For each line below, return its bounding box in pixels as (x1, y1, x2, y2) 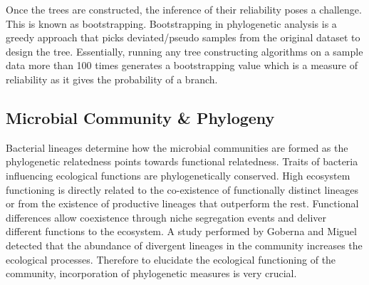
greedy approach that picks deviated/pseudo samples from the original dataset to (6, 30, 360, 45)
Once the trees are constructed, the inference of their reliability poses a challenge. (6, 2, 362, 16)
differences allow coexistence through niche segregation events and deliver (6, 209, 326, 224)
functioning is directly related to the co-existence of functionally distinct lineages (6, 182, 359, 197)
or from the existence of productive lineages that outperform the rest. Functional (6, 196, 359, 211)
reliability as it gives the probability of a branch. (6, 71, 218, 86)
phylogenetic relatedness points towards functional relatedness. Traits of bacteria (6, 154, 358, 169)
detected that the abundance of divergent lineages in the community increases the (6, 237, 363, 252)
